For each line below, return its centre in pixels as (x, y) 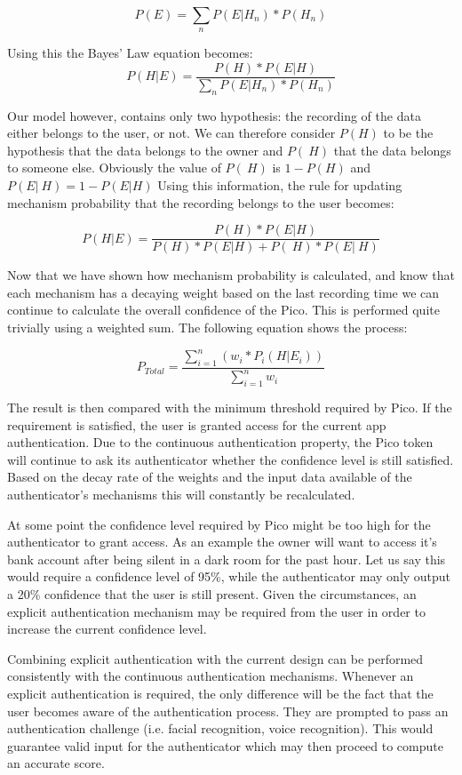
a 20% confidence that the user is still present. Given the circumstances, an (212, 594)
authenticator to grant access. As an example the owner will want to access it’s (222, 542)
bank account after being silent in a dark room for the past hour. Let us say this (227, 559)
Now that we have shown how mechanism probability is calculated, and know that (231, 275)
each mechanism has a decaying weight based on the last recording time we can (223, 292)
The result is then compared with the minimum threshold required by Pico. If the (230, 407)
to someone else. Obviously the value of (114, 168)
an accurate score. (56, 763)
